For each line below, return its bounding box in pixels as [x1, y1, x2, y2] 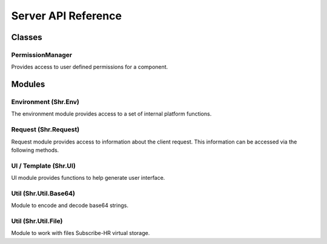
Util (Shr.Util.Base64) [11, 189, 76, 197]
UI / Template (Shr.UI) [11, 161, 76, 170]
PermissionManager [11, 50, 73, 59]
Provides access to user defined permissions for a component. [11, 64, 168, 71]
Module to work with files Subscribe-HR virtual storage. [11, 229, 150, 237]
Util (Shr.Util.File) [11, 217, 63, 225]
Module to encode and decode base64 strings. [11, 202, 128, 209]
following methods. [11, 147, 59, 154]
